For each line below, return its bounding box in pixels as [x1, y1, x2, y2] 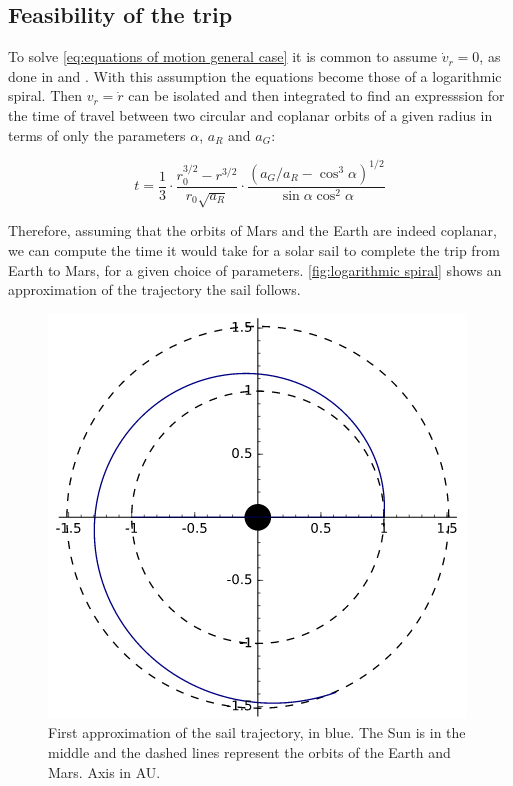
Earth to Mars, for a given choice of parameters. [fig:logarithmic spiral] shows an [8, 259, 502, 280]
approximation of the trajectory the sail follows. [8, 279, 301, 300]
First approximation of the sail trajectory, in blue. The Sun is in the [48, 722, 466, 743]
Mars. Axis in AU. [48, 761, 161, 782]
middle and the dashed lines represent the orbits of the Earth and [48, 742, 451, 763]
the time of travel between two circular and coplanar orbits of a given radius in [8, 104, 493, 125]
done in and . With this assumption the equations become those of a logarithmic [8, 65, 502, 86]
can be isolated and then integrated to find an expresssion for [128, 85, 505, 106]
